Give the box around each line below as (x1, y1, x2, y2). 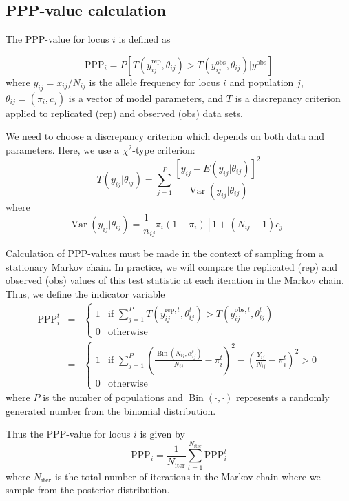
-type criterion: (132, 142, 195, 156)
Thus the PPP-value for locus (6, 427, 131, 441)
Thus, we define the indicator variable (6, 286, 165, 300)
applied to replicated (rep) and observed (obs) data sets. (6, 105, 243, 120)
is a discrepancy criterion (235, 90, 341, 105)
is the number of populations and (43, 390, 183, 405)
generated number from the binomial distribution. (6, 403, 216, 418)
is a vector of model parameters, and (68, 90, 224, 105)
